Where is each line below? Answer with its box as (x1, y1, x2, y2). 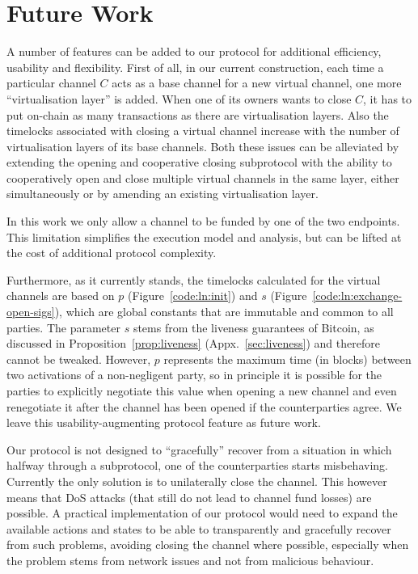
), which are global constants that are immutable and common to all (54, 303, 394, 320)
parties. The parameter (6, 319, 120, 336)
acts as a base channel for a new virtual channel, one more (112, 74, 402, 91)
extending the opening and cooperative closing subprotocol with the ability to (6, 154, 392, 171)
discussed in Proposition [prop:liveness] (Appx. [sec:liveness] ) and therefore (6, 335, 380, 352)
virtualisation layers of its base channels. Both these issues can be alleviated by (6, 137, 399, 154)
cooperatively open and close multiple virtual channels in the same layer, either (6, 169, 399, 186)
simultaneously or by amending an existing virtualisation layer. (6, 185, 319, 202)
